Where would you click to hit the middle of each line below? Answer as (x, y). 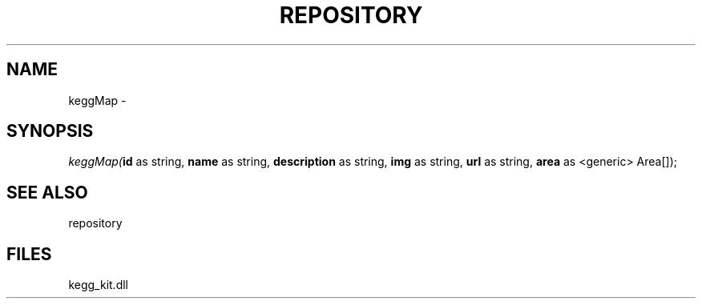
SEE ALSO (47, 192)
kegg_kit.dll (98, 285)
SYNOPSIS (50, 131)
